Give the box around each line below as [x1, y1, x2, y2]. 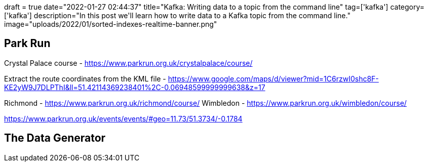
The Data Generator [4, 132, 106, 145]
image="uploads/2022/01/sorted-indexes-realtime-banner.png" [4, 20, 217, 28]
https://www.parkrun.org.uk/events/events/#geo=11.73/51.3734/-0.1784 [4, 114, 243, 123]
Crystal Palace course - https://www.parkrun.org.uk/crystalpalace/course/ [4, 58, 253, 67]
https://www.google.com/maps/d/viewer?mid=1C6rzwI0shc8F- [168, 74, 379, 83]
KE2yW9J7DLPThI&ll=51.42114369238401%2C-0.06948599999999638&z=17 [4, 82, 265, 92]
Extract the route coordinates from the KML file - [4, 74, 166, 83]
